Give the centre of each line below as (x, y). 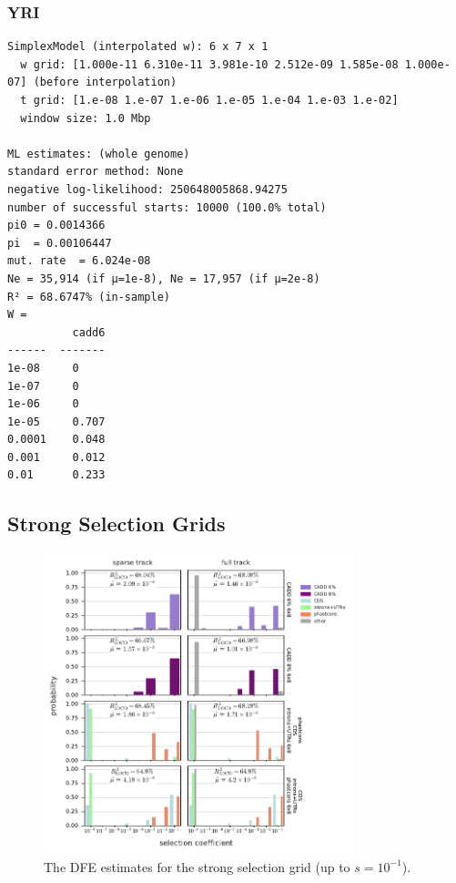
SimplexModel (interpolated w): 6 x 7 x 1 (138, 47)
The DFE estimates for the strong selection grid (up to (197, 866)
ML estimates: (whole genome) (99, 154)
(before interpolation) (105, 82)
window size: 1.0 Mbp (86, 118)
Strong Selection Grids (117, 524)
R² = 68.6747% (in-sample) (89, 297)
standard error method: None (96, 172)
